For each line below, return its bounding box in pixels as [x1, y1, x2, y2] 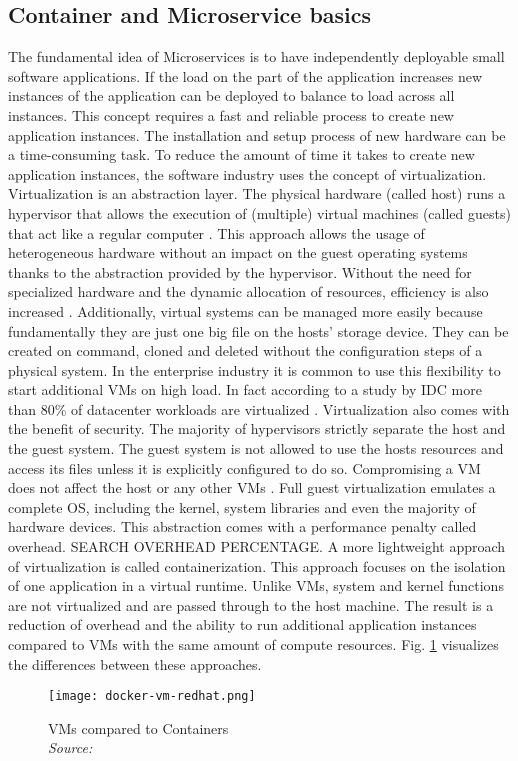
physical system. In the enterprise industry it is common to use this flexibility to [8, 359, 501, 380]
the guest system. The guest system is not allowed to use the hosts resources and [8, 438, 504, 459]
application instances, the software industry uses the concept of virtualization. [8, 163, 487, 184]
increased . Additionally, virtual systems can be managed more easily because [8, 300, 483, 321]
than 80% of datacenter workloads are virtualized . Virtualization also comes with [8, 398, 510, 419]
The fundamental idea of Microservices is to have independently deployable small [8, 46, 505, 67]
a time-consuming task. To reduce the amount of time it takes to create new [8, 144, 475, 165]
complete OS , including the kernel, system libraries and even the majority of [8, 496, 476, 517]
